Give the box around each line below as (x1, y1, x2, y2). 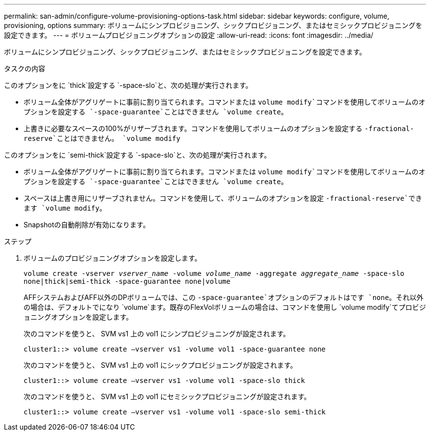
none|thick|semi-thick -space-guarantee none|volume (24, 277, 231, 285)
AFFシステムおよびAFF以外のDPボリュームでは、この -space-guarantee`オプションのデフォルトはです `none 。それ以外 (24, 293, 424, 301)
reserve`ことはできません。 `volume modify (24, 135, 181, 142)
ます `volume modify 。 (24, 204, 107, 212)
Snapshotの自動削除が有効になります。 (24, 220, 150, 229)
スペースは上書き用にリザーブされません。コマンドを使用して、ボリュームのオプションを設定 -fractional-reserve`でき (24, 194, 423, 202)
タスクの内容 (4, 64, 45, 73)
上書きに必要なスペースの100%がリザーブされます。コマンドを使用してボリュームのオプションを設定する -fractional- (24, 124, 414, 133)
